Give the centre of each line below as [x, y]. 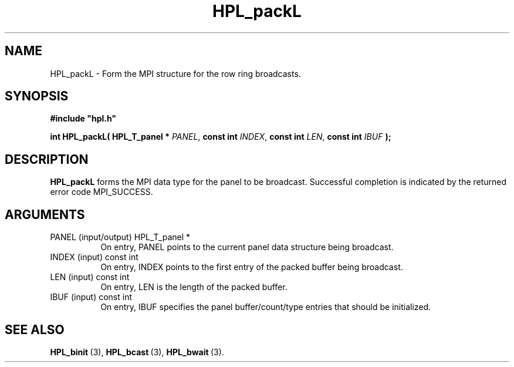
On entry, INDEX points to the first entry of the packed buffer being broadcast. [252, 267]
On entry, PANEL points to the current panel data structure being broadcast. [247, 247]
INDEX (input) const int [94, 257]
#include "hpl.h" [83, 119]
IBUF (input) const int [91, 297]
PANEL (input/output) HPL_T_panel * [120, 237]
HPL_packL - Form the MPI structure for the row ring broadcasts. [175, 73]
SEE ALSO [35, 329]
